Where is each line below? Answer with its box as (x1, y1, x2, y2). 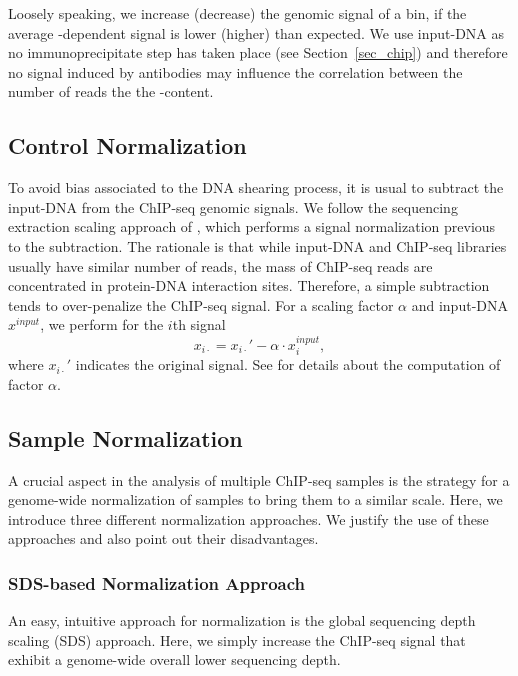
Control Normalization (8, 130, 247, 161)
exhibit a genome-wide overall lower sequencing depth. (8, 649, 341, 670)
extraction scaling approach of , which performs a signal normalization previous (8, 216, 496, 237)
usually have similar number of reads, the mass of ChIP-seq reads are (8, 255, 433, 276)
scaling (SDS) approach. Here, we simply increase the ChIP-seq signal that (8, 629, 466, 650)
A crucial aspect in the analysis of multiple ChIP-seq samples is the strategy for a (8, 469, 510, 490)
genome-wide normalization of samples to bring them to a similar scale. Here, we (8, 489, 503, 510)
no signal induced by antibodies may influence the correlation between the (8, 61, 463, 82)
